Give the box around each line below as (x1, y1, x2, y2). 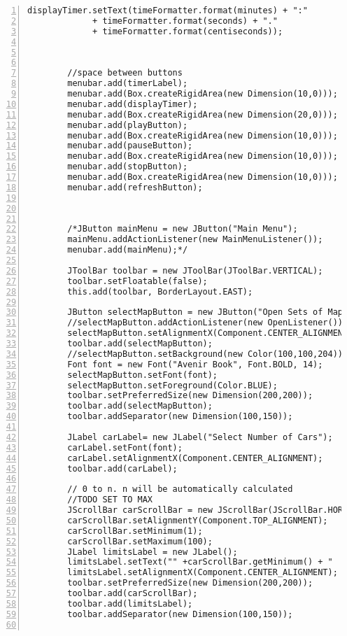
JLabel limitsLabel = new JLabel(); (67, 546, 238, 557)
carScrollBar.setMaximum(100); (67, 536, 213, 546)
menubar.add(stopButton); (67, 162, 188, 172)
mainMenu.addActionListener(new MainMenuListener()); (67, 234, 323, 245)
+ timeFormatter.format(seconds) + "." (92, 15, 278, 26)
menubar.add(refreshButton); (67, 182, 203, 192)
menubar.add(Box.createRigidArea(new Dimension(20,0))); (67, 109, 338, 120)
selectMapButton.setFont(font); (67, 369, 218, 380)
